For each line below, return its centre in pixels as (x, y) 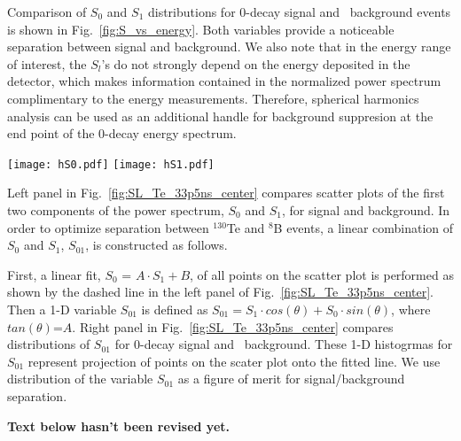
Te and (246, 227)
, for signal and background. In (366, 210)
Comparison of (47, 12)
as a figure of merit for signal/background (291, 379)
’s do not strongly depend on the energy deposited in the (256, 63)
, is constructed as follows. (156, 245)
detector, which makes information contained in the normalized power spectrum (224, 81)
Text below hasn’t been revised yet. (118, 426)
